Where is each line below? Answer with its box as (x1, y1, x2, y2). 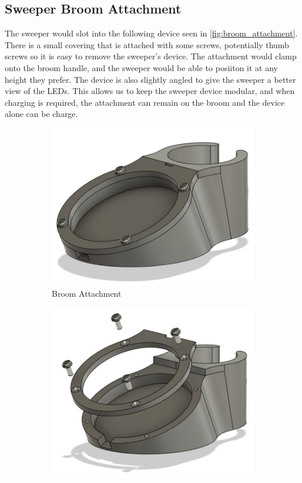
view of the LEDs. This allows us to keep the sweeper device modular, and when (5, 85, 295, 97)
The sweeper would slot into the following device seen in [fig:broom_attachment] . (5, 27, 298, 39)
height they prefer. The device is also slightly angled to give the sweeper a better (5, 73, 296, 85)
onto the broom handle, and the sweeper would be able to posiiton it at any (5, 61, 278, 73)
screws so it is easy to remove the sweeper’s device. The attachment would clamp (5, 50, 297, 62)
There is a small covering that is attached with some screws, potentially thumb (5, 38, 289, 51)
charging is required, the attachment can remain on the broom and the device (5, 96, 285, 108)
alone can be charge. (5, 108, 78, 120)
